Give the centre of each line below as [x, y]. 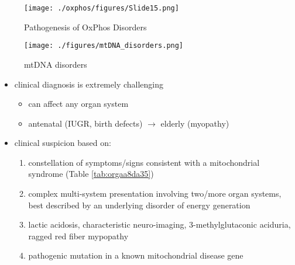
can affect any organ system [78, 104]
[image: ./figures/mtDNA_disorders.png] [104, 46]
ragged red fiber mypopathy [78, 236]
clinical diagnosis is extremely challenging [89, 84]
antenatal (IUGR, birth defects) [85, 123]
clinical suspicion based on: [63, 143]
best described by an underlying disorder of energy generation [139, 205]
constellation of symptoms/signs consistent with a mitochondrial [144, 162]
